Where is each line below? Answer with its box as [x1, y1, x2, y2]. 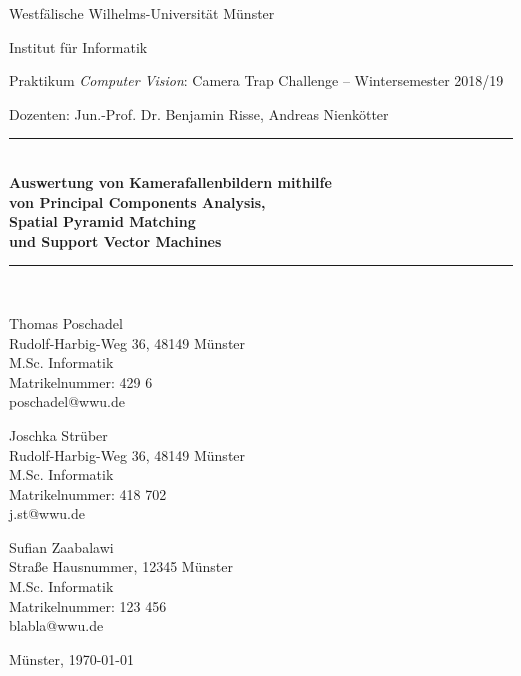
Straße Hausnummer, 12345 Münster [9, 556, 233, 577]
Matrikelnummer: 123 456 [9, 595, 167, 616]
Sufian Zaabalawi [9, 536, 114, 557]
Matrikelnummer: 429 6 [9, 371, 153, 392]
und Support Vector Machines [9, 230, 222, 251]
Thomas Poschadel [9, 312, 123, 333]
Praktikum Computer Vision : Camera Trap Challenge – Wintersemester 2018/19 [9, 70, 504, 91]
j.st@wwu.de [9, 503, 85, 524]
